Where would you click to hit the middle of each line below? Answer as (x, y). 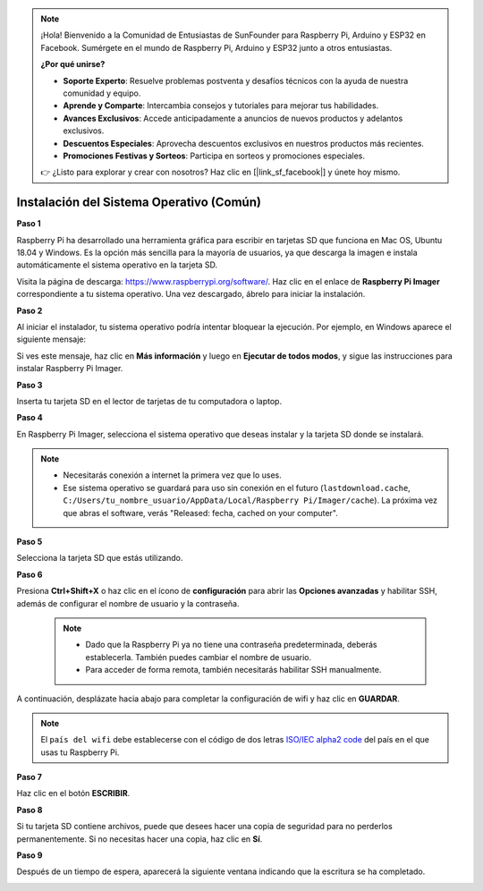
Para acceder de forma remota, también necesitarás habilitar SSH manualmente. (233, 670)
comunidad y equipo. (102, 93)
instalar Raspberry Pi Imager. (70, 369)
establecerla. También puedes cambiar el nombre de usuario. (199, 657)
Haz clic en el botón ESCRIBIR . (73, 793)
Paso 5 (30, 542)
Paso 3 (30, 385)
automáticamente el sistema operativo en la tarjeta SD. (117, 265)
